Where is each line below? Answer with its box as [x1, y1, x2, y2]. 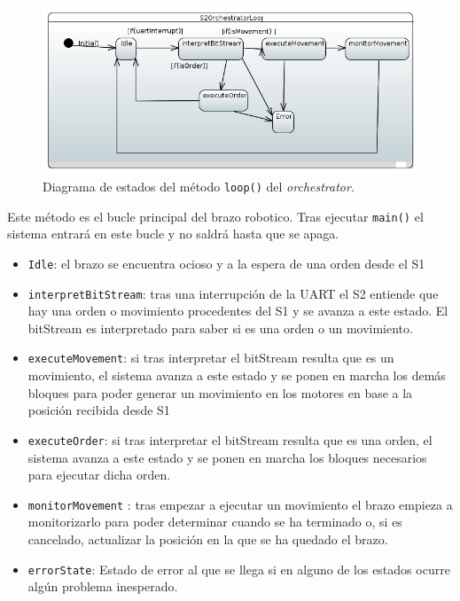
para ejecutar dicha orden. [27, 465, 171, 484]
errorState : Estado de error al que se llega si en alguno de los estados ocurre [27, 559, 450, 578]
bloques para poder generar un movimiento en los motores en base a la [27, 383, 413, 402]
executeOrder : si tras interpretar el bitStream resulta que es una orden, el [27, 430, 433, 449]
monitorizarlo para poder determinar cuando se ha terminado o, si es [27, 512, 402, 531]
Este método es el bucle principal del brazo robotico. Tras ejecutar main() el [7, 207, 424, 225]
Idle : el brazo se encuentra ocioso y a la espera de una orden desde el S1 [27, 254, 425, 272]
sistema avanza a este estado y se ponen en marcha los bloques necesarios [27, 448, 427, 466]
